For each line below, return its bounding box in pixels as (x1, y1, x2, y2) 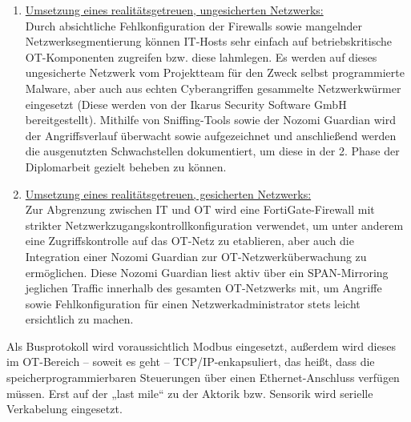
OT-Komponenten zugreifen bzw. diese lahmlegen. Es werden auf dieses (25, 48, 377, 65)
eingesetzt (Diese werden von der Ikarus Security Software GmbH (25, 95, 347, 112)
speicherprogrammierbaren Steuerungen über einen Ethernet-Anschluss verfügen (6, 369, 400, 386)
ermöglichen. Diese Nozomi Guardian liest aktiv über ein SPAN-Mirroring (25, 263, 389, 280)
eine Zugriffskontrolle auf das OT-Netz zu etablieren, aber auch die (25, 232, 354, 249)
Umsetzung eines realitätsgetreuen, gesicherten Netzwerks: (25, 185, 312, 202)
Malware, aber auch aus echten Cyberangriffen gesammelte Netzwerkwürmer (25, 79, 401, 96)
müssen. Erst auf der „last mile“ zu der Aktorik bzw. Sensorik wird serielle (6, 384, 373, 401)
